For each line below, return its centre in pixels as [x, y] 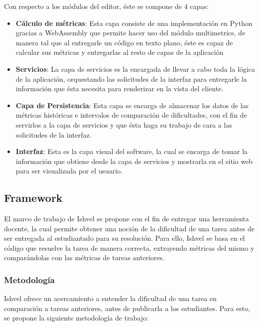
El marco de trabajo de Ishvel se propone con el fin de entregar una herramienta [127, 219]
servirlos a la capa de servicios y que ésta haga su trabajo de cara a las [124, 124]
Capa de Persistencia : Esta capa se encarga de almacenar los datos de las [132, 105]
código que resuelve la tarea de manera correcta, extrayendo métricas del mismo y [129, 247]
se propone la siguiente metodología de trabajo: [76, 318]
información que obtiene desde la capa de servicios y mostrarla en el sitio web [134, 161]
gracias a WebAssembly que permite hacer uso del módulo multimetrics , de [130, 33]
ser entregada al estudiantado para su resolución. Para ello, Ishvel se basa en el [125, 238]
